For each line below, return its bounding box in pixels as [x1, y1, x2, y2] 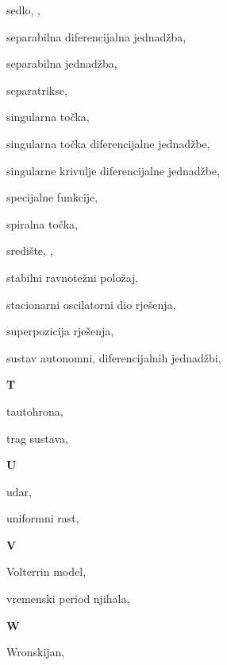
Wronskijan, [6, 643, 65, 660]
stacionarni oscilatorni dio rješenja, [6, 295, 176, 312]
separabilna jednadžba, [6, 55, 117, 72]
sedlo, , [6, 2, 40, 18]
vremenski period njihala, [6, 590, 130, 607]
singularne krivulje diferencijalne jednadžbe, [6, 162, 220, 178]
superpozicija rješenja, [6, 323, 114, 339]
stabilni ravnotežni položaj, [6, 268, 139, 285]
